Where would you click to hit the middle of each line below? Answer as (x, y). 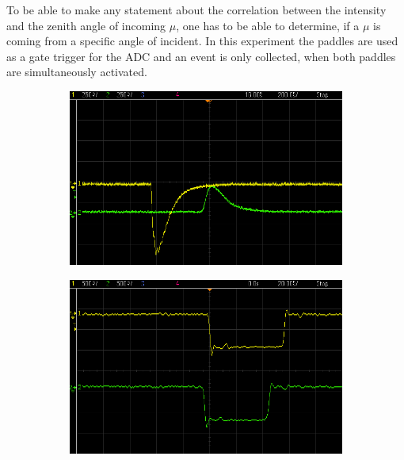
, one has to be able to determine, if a (268, 25)
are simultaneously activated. (77, 72)
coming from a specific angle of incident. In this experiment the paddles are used (202, 41)
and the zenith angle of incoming (86, 25)
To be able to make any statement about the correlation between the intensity (196, 10)
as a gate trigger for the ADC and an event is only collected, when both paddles (201, 56)
